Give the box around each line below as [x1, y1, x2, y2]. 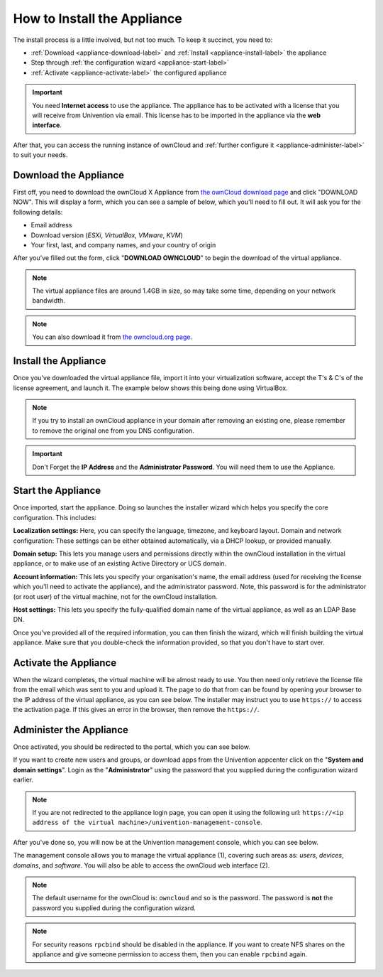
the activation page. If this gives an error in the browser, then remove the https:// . [13, 706, 260, 714]
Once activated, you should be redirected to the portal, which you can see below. [13, 743, 251, 751]
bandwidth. [32, 296, 65, 305]
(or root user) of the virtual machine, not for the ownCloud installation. [13, 592, 218, 600]
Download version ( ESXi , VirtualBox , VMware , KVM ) [30, 231, 184, 239]
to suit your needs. [13, 151, 68, 159]
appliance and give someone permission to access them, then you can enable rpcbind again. [32, 949, 308, 959]
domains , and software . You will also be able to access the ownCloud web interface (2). [13, 860, 270, 870]
